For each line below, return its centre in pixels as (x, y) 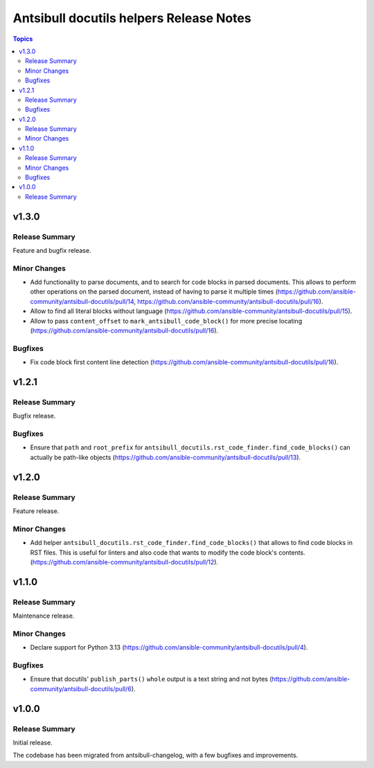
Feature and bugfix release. (52, 250)
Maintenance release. (44, 616)
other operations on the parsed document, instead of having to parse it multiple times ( (154, 292)
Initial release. (33, 742)
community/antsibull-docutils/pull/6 (81, 688)
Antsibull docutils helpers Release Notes (132, 18)
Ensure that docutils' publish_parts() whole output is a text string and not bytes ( (151, 679)
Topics (23, 39)
